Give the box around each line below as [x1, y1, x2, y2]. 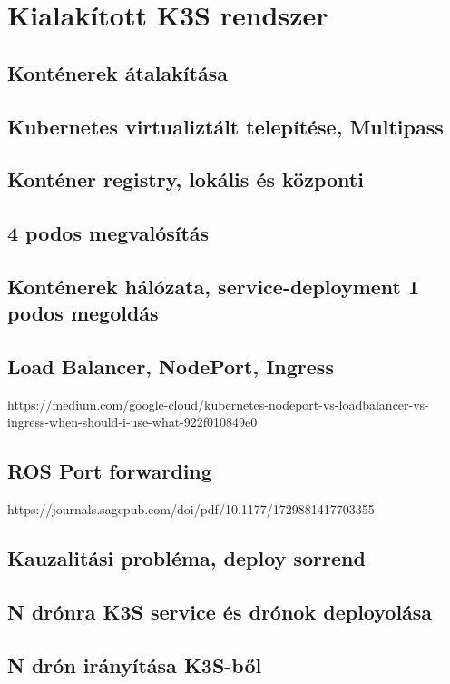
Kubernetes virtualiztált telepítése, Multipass [7, 112, 444, 140]
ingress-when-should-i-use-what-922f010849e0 [7, 412, 258, 431]
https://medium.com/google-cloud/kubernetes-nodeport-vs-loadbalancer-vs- [7, 394, 429, 413]
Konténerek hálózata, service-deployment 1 [7, 272, 420, 300]
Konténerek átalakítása [7, 58, 228, 86]
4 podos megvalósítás [7, 219, 210, 247]
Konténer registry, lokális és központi [7, 165, 364, 193]
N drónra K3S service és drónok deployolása [7, 598, 433, 626]
